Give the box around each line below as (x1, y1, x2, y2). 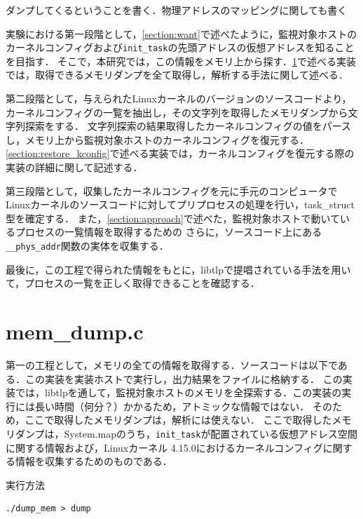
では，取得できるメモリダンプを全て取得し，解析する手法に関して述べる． (6, 67, 348, 82)
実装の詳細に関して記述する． (6, 160, 143, 174)
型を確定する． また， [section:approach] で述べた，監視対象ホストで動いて (6, 210, 341, 225)
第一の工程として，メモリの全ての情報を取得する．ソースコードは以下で (6, 357, 338, 372)
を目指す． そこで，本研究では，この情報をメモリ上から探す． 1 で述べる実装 (6, 53, 356, 68)
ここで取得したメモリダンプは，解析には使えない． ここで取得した (25, 412, 332, 427)
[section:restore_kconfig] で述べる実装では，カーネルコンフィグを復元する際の (6, 146, 355, 161)
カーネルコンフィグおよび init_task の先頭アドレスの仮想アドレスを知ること (6, 40, 355, 55)
